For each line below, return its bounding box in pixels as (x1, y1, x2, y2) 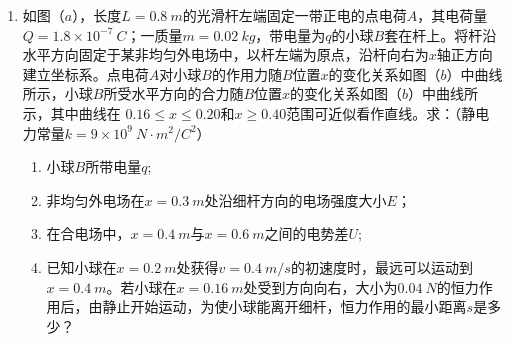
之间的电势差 (264, 223, 349, 244)
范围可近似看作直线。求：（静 (286, 102, 476, 123)
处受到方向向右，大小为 (243, 276, 398, 297)
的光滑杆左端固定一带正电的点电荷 (182, 5, 407, 25)
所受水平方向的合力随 (103, 83, 244, 104)
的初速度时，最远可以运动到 (290, 256, 473, 277)
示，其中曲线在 (22, 102, 121, 123)
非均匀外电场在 (46, 189, 145, 210)
